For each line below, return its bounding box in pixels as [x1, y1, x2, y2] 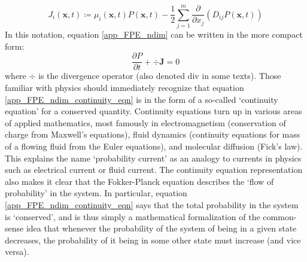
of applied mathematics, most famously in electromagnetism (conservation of [5, 116, 286, 129]
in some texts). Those [202, 69, 281, 82]
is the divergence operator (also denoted [38, 69, 185, 82]
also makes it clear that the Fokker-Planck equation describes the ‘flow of [5, 175, 274, 187]
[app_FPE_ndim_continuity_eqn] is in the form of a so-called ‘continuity [5, 93, 278, 105]
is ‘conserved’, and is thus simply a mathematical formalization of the [5, 210, 260, 223]
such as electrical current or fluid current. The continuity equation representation [5, 163, 303, 176]
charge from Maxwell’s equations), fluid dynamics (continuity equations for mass [5, 128, 300, 141]
